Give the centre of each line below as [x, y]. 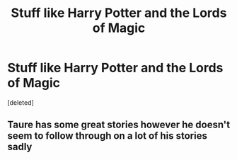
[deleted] [21, 102]
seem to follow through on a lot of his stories [107, 136]
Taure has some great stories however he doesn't [119, 125]
